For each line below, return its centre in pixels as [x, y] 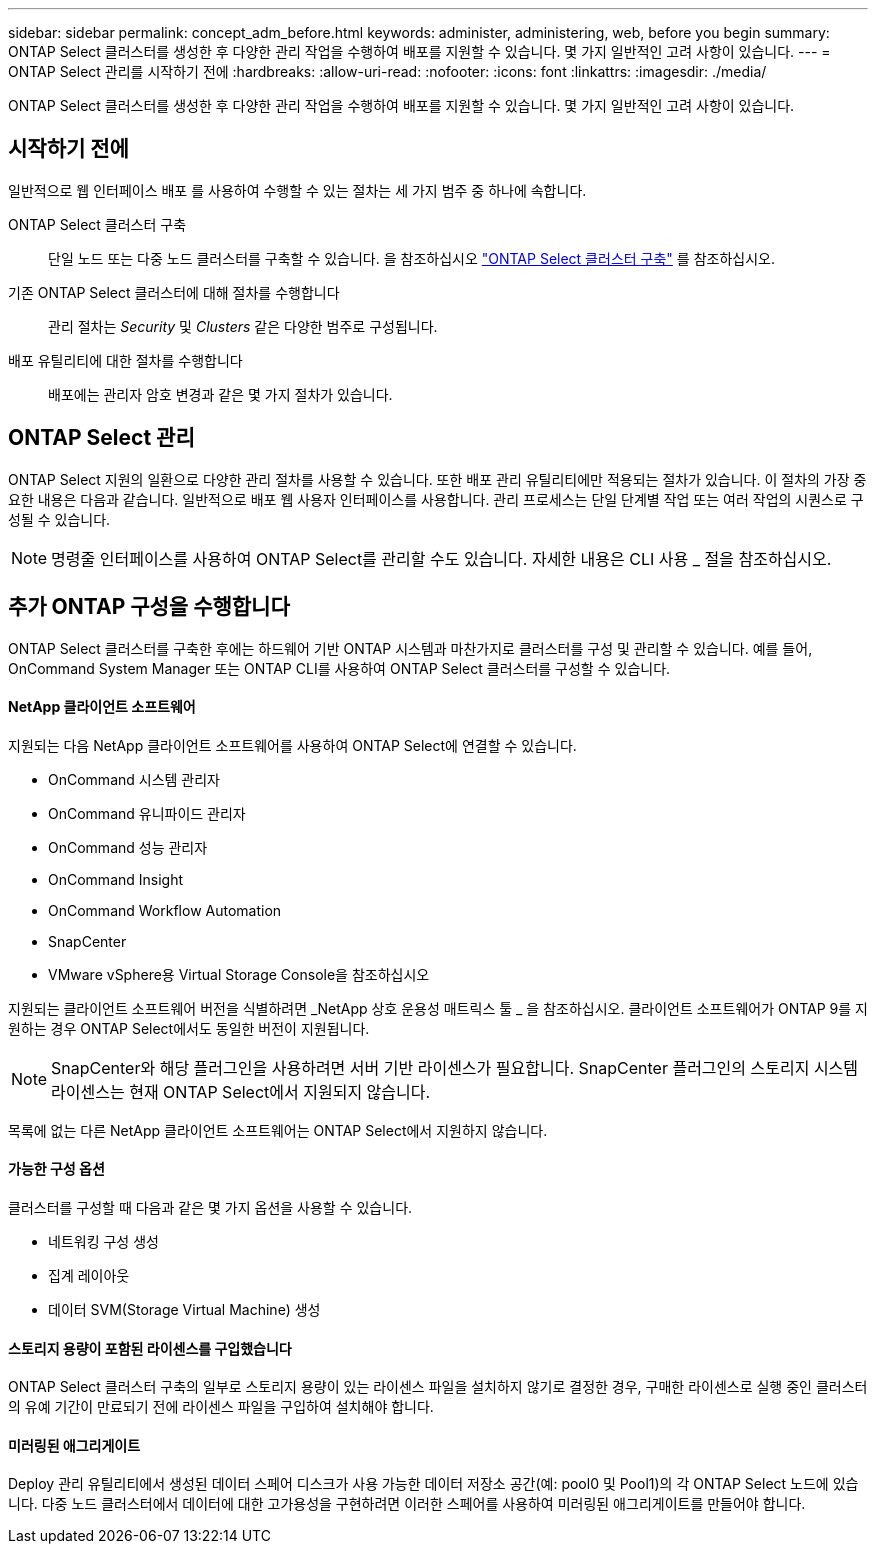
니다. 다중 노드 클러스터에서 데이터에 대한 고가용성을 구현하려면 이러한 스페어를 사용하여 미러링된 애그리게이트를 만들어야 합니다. [407, 1504]
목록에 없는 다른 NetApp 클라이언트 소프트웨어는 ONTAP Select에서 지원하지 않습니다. [278, 1130]
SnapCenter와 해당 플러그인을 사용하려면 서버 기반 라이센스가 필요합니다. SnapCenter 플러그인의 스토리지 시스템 [455, 1067]
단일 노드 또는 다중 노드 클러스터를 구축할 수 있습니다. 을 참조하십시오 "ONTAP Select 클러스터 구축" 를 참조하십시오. [411, 258]
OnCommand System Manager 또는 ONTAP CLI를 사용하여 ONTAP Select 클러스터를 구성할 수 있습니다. [339, 668]
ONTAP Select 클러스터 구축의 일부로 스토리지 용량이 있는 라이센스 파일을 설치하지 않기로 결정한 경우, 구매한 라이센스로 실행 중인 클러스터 [438, 1387]
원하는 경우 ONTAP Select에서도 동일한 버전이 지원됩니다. [189, 1028]
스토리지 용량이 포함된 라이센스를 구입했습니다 [150, 1348]
